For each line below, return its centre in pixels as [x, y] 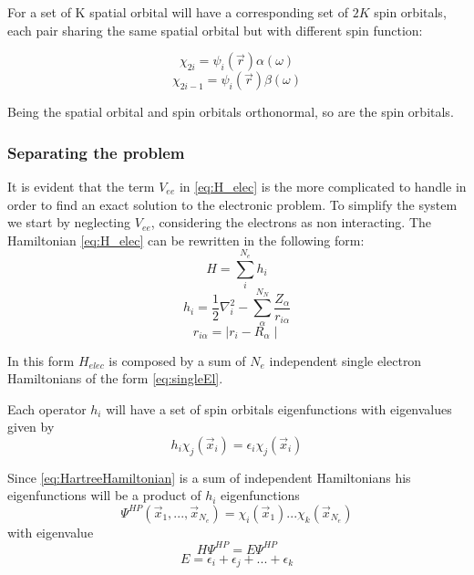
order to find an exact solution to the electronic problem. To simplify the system [232, 204]
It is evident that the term [81, 186]
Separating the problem [96, 152]
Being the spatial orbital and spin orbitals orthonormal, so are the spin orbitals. [231, 112]
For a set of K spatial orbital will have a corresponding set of [178, 12]
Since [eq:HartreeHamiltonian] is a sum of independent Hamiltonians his [209, 477]
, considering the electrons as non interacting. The [291, 222]
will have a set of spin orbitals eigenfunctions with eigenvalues [279, 408]
